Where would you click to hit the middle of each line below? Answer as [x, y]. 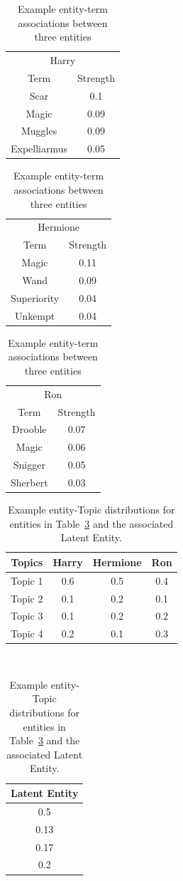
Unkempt [35, 315]
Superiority [35, 297]
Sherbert [29, 482]
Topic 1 [27, 580]
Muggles [39, 131]
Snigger [29, 465]
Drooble [29, 429]
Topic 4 [27, 634]
